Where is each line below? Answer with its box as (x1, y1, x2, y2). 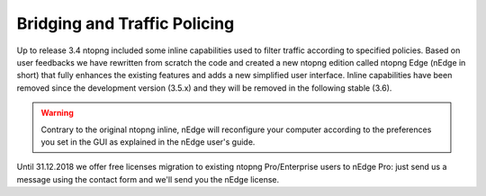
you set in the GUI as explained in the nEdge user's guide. (40, 136, 256, 147)
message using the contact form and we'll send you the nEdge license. (16, 174, 280, 184)
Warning (40, 108, 74, 119)
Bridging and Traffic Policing (16, 13, 235, 33)
